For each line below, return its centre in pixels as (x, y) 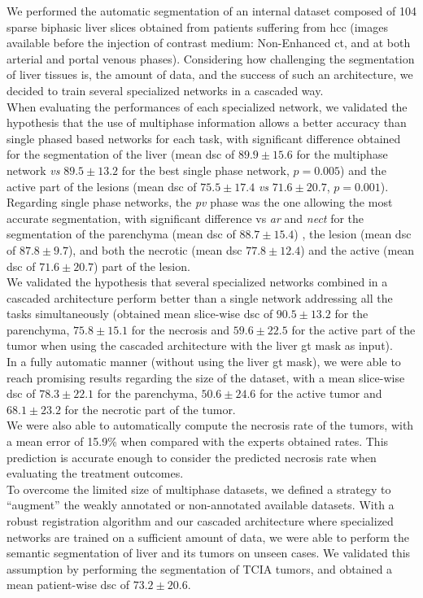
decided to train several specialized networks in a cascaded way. (165, 90)
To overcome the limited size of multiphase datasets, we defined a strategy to (199, 489)
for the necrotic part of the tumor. (150, 409)
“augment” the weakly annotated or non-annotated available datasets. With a (201, 505)
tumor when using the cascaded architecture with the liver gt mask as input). (200, 345)
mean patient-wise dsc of (68, 585)
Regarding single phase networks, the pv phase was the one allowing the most (200, 202)
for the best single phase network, (205, 170)
